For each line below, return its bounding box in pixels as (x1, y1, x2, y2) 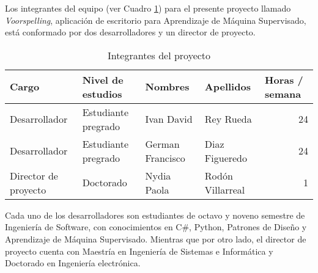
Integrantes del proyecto (107, 48, 211, 62)
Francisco (145, 150, 185, 165)
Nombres (145, 79, 190, 94)
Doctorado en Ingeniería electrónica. (5, 257, 141, 269)
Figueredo (204, 150, 248, 165)
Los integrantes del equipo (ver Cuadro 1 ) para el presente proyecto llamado (5, 2, 291, 14)
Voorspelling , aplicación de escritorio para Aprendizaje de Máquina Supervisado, (5, 13, 306, 26)
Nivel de (82, 72, 124, 87)
